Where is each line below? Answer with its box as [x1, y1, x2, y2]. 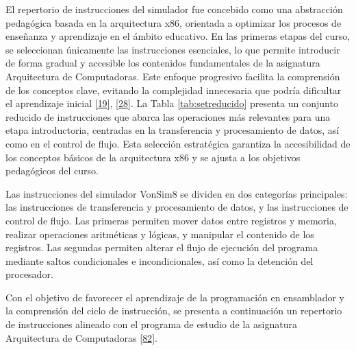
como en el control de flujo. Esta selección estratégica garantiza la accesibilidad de [5, 136, 351, 150]
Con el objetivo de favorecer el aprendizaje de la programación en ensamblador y [5, 290, 344, 304]
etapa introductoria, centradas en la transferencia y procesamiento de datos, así [5, 123, 340, 137]
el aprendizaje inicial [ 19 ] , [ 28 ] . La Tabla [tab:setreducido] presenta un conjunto [5, 96, 338, 110]
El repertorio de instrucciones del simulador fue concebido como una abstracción [5, 2, 343, 16]
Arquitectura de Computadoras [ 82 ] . [5, 330, 157, 345]
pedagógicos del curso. [5, 163, 99, 178]
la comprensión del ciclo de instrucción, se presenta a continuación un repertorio [5, 303, 342, 318]
